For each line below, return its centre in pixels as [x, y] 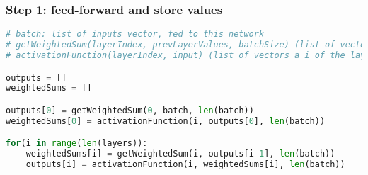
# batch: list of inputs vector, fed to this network [135, 34]
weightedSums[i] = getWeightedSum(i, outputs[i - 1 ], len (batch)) [180, 154]
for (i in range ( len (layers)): [77, 143]
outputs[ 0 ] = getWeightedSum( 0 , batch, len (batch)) [130, 110]
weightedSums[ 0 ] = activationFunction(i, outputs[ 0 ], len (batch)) [166, 121]
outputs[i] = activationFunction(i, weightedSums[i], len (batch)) [185, 165]
